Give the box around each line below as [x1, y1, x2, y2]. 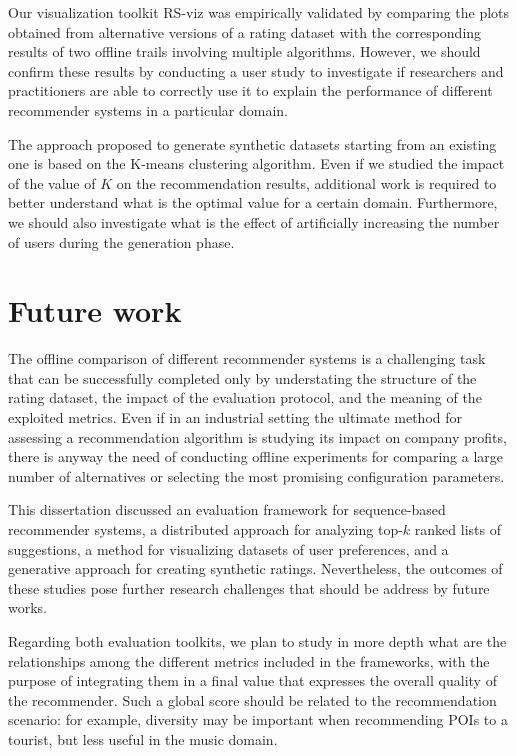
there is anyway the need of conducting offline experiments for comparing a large [8, 446, 503, 467]
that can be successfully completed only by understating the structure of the [8, 367, 477, 388]
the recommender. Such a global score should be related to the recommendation [8, 689, 497, 710]
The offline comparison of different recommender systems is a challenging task [8, 348, 486, 369]
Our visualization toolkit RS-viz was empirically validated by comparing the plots [8, 2, 510, 22]
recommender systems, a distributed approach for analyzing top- [8, 519, 403, 539]
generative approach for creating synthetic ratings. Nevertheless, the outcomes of [8, 558, 503, 579]
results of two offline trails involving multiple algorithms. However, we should [8, 41, 481, 62]
